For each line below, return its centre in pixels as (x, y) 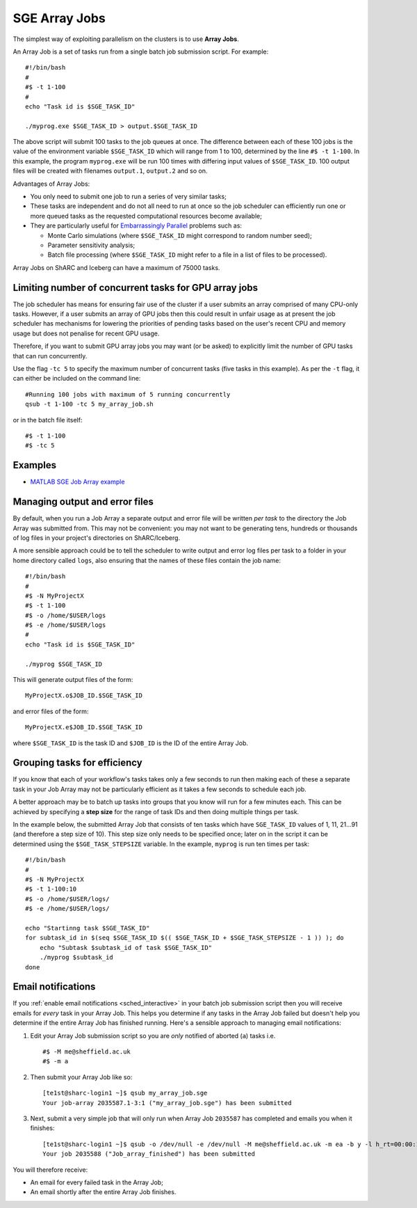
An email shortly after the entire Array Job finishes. (103, 1192)
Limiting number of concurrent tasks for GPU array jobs (136, 288)
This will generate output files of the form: (73, 680)
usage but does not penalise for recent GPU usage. (86, 333)
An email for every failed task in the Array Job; (97, 1182)
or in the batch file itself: (48, 420)
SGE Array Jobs (59, 18)
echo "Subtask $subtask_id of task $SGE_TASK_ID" (125, 947)
